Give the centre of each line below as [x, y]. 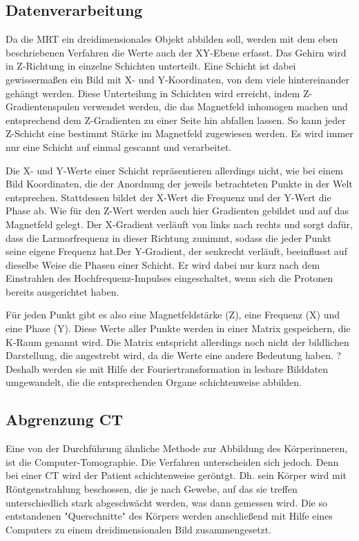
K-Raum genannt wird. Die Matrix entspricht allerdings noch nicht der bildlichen [177, 341]
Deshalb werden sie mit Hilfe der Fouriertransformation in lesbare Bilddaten [167, 368]
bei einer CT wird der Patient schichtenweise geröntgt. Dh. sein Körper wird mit [176, 475]
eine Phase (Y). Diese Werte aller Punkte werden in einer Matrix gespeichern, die [178, 328]
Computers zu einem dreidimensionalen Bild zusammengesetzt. [139, 529]
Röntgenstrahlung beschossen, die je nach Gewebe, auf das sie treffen [152, 489]
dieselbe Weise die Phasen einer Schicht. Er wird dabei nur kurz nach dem [163, 264]
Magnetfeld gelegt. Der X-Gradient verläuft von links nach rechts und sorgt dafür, [179, 224]
